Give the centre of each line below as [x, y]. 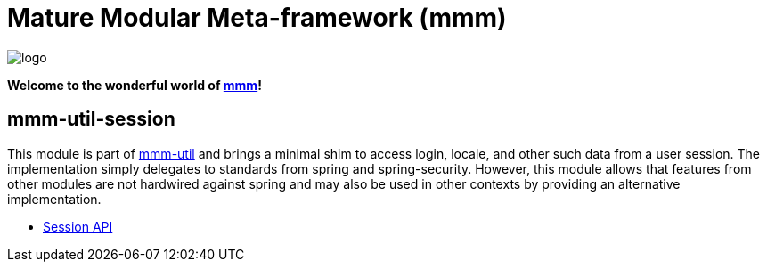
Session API [78, 226]
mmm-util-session [91, 119]
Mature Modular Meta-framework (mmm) [257, 18]
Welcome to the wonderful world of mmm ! [135, 85]
